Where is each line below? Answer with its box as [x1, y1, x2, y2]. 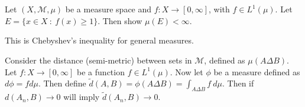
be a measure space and [65, 3, 152, 15]
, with [209, 3, 230, 15]
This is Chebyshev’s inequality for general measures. [5, 34, 194, 46]
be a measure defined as [213, 65, 300, 78]
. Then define [38, 77, 86, 89]
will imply [63, 91, 100, 103]
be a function [77, 65, 125, 78]
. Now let [170, 65, 203, 78]
